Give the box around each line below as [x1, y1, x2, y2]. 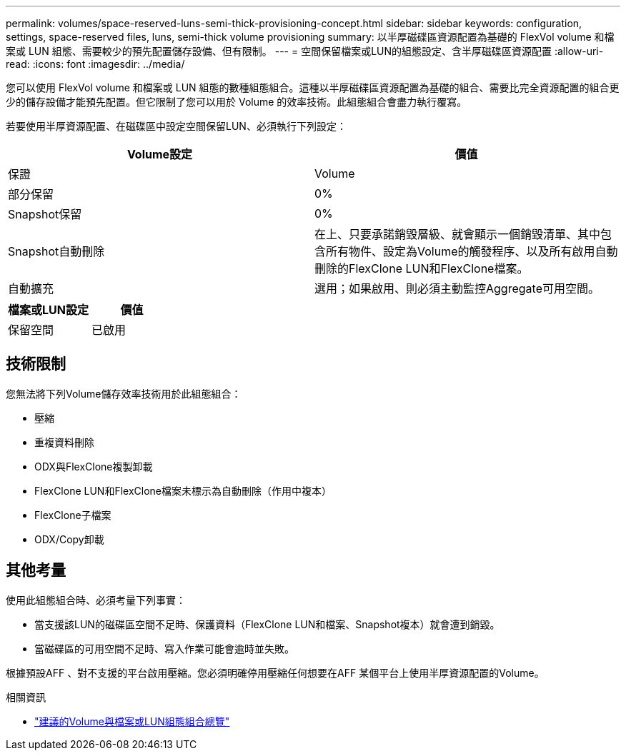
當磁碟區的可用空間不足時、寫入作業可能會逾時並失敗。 [34, 642, 294, 655]
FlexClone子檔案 [34, 508, 111, 521]
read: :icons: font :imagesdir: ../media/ [6, 58, 185, 70]
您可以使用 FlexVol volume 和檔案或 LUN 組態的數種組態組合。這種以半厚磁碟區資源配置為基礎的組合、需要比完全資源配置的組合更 [6, 81, 620, 94]
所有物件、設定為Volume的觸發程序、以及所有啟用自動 [326, 244, 618, 258]
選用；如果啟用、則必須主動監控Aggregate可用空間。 [314, 281, 600, 296]
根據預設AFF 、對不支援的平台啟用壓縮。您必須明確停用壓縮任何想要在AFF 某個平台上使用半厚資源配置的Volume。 [6, 666, 545, 679]
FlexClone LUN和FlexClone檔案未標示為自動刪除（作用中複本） [34, 484, 332, 497]
